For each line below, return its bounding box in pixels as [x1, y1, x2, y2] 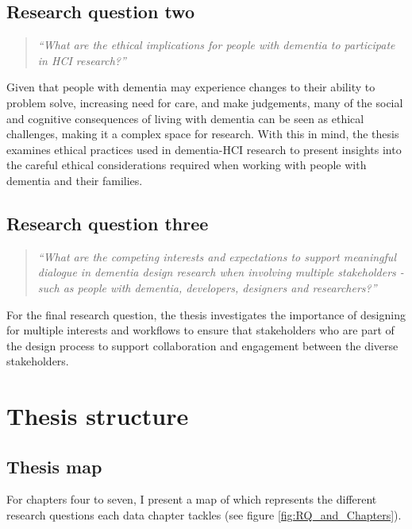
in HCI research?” [37, 52, 126, 68]
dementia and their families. [6, 172, 143, 188]
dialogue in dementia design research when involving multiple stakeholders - [37, 264, 404, 280]
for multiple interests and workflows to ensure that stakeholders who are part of [6, 322, 395, 338]
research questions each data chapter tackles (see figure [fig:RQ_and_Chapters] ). [6, 507, 402, 523]
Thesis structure [6, 400, 189, 432]
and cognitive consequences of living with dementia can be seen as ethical [6, 110, 364, 126]
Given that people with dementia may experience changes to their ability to [6, 79, 375, 95]
